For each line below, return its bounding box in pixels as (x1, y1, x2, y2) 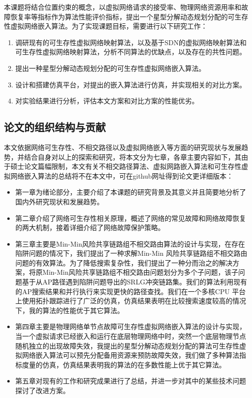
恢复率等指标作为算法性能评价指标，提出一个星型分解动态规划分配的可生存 (10, 11, 248, 21)
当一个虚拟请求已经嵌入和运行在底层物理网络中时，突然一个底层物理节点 (15, 331, 246, 341)
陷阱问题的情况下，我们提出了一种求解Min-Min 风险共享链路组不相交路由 (15, 248, 248, 258)
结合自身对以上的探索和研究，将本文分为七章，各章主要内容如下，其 (24, 151, 241, 162)
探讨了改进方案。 (15, 385, 70, 396)
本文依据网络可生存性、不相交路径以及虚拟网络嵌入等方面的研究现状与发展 (4, 142, 241, 152)
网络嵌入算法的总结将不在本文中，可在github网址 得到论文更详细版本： (10, 170, 234, 181)
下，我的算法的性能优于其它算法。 (15, 305, 124, 315)
